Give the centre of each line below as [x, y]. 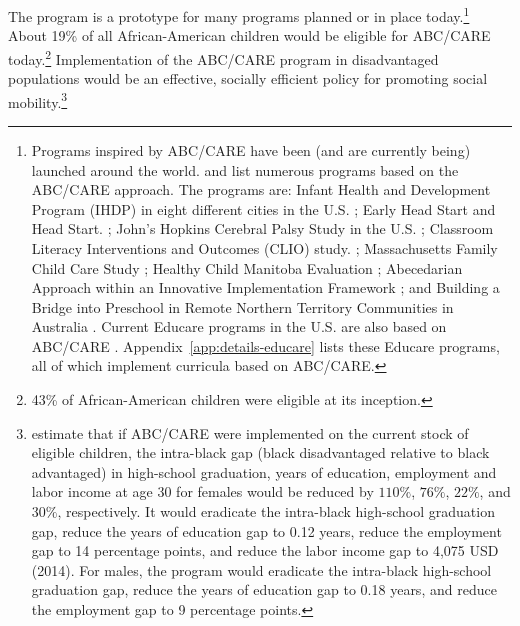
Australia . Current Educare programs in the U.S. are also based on [239, 326]
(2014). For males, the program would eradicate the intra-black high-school [261, 569]
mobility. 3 [38, 100]
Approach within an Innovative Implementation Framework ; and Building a [265, 287]
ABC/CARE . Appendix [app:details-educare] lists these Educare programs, [265, 345]
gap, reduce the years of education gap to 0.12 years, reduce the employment [266, 530]
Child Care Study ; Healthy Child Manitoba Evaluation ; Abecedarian [247, 267]
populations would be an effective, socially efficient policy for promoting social [248, 78]
